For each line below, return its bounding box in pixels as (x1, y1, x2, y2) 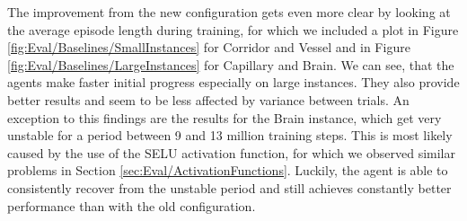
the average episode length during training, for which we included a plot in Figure (7, 20, 459, 39)
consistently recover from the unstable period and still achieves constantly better (7, 178, 452, 197)
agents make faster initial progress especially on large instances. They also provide (7, 73, 460, 92)
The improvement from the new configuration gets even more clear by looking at (7, 3, 451, 21)
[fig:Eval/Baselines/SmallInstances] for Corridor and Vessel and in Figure (7, 38, 410, 57)
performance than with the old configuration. (7, 196, 256, 215)
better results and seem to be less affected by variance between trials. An (7, 90, 410, 109)
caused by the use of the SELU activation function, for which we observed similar (7, 143, 455, 162)
